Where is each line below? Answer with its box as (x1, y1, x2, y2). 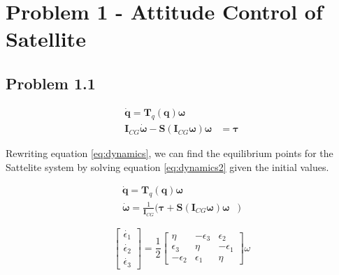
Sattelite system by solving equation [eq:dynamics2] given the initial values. (6, 159, 329, 174)
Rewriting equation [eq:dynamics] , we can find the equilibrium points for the (6, 146, 333, 161)
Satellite (6, 24, 86, 53)
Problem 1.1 (6, 72, 96, 94)
